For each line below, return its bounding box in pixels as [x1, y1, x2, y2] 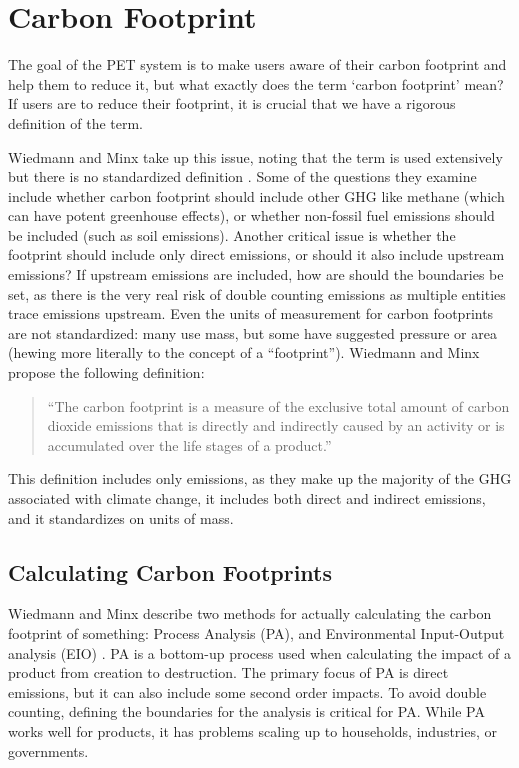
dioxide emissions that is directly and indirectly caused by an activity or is [47, 415, 505, 436]
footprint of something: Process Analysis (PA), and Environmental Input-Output [8, 622, 505, 643]
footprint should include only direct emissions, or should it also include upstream [8, 244, 505, 265]
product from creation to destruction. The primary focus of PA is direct [8, 662, 449, 683]
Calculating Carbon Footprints [8, 556, 333, 587]
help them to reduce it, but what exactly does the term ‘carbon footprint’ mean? [8, 73, 504, 94]
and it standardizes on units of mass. [8, 507, 234, 528]
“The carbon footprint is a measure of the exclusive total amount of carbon [47, 395, 510, 416]
